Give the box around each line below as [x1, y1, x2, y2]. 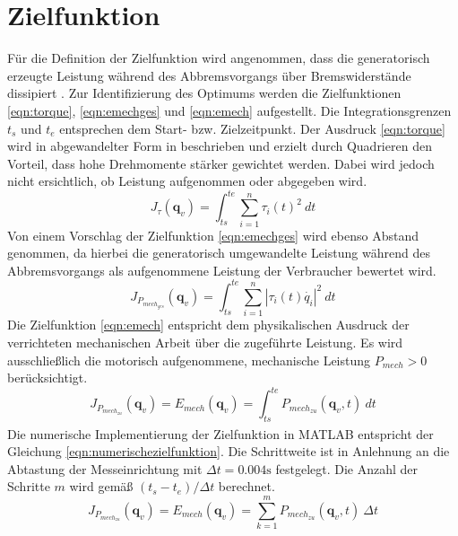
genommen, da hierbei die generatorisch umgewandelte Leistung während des [7, 243, 430, 262]
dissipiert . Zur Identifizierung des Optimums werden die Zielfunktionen [7, 83, 402, 102]
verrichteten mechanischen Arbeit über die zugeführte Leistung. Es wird [7, 332, 403, 351]
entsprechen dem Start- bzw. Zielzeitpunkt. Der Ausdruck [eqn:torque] [59, 119, 445, 137]
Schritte [7, 477, 50, 496]
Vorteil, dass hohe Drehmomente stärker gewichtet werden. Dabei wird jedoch [7, 154, 435, 172]
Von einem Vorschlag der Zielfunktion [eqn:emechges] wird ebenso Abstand [7, 225, 419, 244]
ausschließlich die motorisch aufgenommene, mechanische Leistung [7, 350, 371, 369]
